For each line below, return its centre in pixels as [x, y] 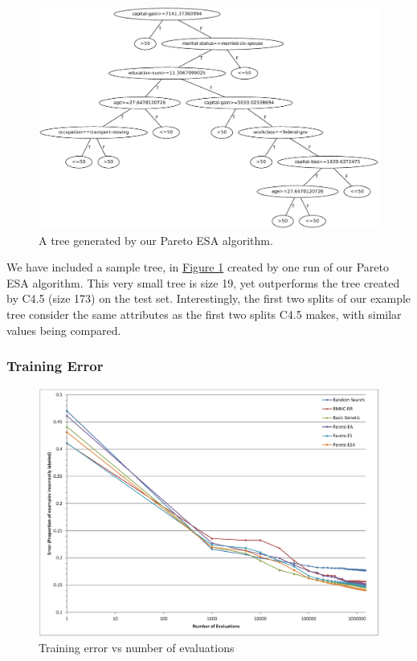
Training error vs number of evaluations [137, 648]
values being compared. [64, 330]
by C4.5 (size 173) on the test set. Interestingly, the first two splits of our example [209, 298]
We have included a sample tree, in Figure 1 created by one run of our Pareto [198, 267]
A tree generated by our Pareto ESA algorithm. [156, 240]
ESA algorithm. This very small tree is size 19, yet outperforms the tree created [203, 282]
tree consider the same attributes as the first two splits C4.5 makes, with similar [204, 314]
